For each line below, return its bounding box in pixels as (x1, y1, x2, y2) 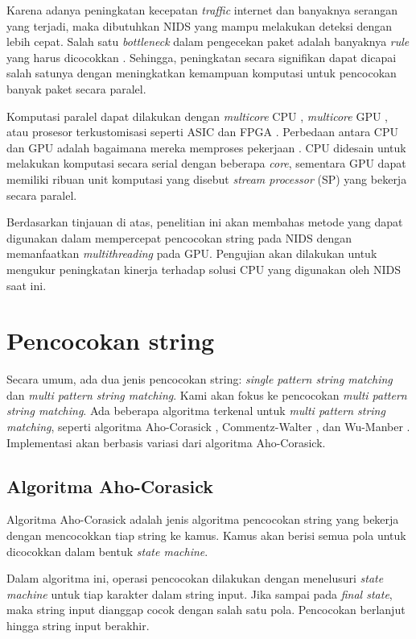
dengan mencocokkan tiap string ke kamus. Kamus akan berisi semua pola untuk (6, 526, 406, 543)
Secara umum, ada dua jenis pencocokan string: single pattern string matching (6, 371, 393, 388)
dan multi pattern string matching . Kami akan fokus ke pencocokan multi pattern (6, 386, 407, 403)
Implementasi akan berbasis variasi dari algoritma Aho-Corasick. (6, 434, 326, 450)
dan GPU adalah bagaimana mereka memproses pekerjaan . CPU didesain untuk (6, 139, 406, 156)
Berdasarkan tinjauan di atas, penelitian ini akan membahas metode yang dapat (6, 214, 403, 230)
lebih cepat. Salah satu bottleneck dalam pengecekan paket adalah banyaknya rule (6, 33, 410, 50)
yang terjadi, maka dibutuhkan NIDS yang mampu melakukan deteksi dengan (6, 17, 393, 34)
